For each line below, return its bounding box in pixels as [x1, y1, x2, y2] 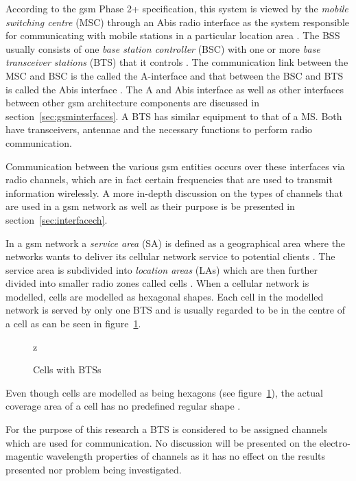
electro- [319, 435, 351, 449]
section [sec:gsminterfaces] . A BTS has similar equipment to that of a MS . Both [5, 108, 342, 123]
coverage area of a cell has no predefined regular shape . [5, 399, 241, 413]
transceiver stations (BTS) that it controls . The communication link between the [5, 55, 348, 69]
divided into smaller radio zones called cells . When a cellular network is [5, 276, 309, 290]
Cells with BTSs [33, 362, 102, 377]
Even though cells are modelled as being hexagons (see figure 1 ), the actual [5, 385, 323, 399]
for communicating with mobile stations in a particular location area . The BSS [5, 28, 340, 43]
